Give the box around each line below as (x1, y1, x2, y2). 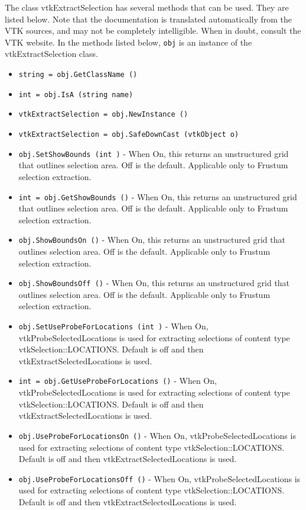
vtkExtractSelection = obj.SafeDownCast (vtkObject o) (18, 130, 239, 139)
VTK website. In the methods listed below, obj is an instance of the (5, 36, 252, 48)
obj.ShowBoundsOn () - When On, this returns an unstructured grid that (18, 233, 285, 246)
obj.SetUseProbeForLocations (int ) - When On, (18, 320, 209, 332)
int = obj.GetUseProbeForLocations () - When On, (18, 374, 217, 387)
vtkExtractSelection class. (5, 47, 98, 60)
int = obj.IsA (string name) (18, 90, 134, 99)
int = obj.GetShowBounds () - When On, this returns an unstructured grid (18, 190, 297, 203)
